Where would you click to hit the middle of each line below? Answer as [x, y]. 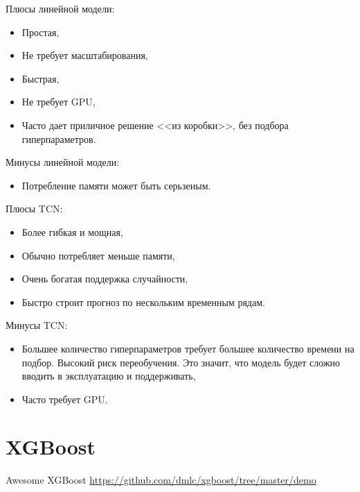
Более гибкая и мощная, [72, 231]
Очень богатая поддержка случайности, [105, 279]
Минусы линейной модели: [63, 162]
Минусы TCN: [37, 325]
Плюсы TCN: [34, 209]
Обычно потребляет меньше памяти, [98, 255]
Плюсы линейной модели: [60, 8]
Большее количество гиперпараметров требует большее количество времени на [188, 348]
